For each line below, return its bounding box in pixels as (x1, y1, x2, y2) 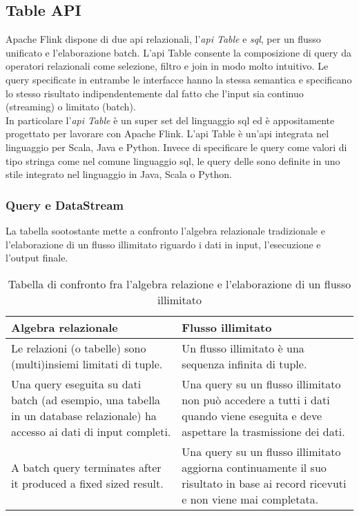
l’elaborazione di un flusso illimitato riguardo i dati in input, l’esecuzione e (6, 237, 321, 251)
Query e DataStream (6, 196, 124, 213)
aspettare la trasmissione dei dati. (182, 423, 345, 439)
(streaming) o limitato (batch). (6, 99, 136, 114)
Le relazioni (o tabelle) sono (11, 339, 146, 356)
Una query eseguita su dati (11, 375, 142, 392)
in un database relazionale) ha (11, 407, 157, 424)
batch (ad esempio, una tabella (11, 391, 161, 408)
